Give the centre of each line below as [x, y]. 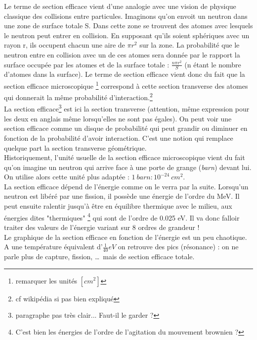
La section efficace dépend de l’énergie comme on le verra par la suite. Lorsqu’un [126, 186]
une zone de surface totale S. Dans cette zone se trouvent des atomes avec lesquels [128, 26]
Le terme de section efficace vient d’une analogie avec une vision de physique [120, 6]
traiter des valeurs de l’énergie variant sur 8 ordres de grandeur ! [102, 227]
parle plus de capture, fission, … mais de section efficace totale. [99, 256]
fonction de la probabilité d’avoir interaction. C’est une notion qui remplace [119, 138]
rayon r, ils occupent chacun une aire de [64, 45]
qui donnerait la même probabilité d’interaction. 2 [78, 96]
